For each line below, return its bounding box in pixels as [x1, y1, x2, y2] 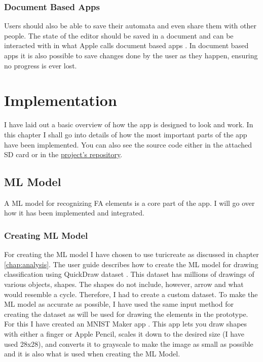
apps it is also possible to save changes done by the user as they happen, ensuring [4, 50, 258, 60]
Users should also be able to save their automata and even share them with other [4, 20, 256, 31]
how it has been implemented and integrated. [4, 207, 145, 218]
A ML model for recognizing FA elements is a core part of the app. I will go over [4, 197, 255, 208]
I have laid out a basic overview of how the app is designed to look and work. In [4, 119, 253, 130]
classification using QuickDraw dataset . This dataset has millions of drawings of [4, 269, 254, 279]
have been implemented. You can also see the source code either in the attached [4, 139, 252, 150]
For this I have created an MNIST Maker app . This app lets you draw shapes [4, 318, 247, 329]
